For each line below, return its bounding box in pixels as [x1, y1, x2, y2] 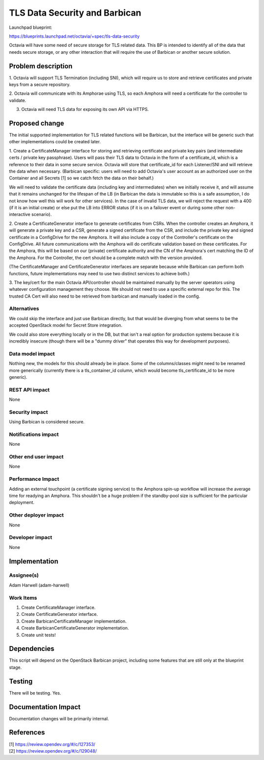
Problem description [9, 62, 73, 70]
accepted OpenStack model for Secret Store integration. [9, 323, 123, 328]
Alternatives [9, 305, 39, 312]
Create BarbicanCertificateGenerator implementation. [21, 625, 129, 631]
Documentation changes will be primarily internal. [9, 716, 110, 721]
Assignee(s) [9, 572, 39, 579]
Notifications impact [9, 431, 59, 437]
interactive [9, 212, 31, 217]
